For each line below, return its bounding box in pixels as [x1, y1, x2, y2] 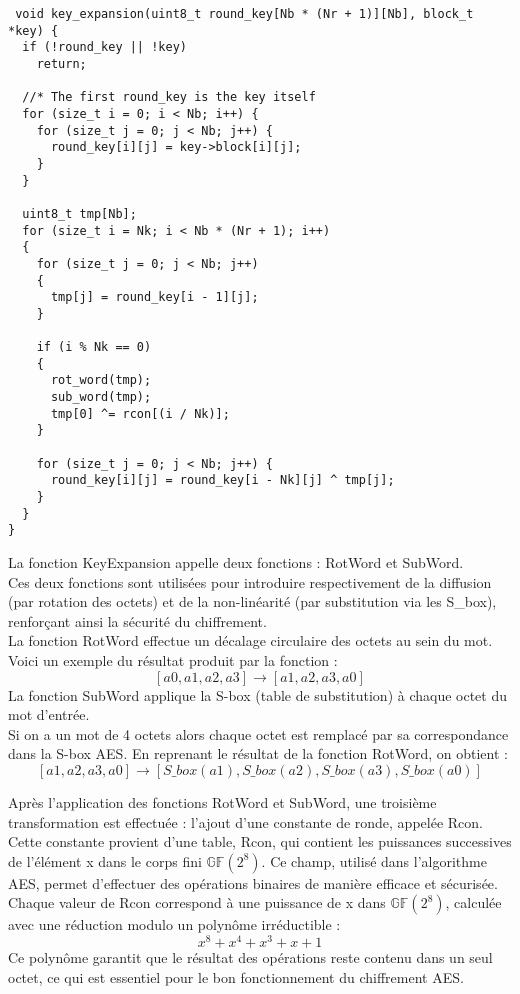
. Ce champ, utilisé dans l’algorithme [261, 850, 487, 871]
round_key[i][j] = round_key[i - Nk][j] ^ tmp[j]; [50, 473, 395, 488]
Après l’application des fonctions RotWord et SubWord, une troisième [8, 791, 437, 812]
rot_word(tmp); [50, 373, 152, 388]
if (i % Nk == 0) [36, 340, 152, 355]
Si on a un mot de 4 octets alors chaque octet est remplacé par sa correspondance [8, 723, 509, 744]
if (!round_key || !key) [22, 40, 187, 55]
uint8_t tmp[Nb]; [22, 206, 137, 221]
